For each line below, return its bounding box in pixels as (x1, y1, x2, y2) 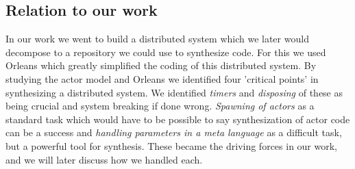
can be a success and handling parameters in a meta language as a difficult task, (5, 125, 342, 140)
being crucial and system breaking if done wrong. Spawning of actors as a (5, 99, 315, 113)
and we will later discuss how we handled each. (5, 152, 203, 166)
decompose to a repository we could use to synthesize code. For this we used (5, 44, 326, 59)
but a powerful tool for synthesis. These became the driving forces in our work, (5, 138, 338, 153)
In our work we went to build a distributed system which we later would (5, 31, 309, 46)
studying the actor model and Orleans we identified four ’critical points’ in (5, 71, 319, 86)
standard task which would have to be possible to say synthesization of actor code (5, 112, 350, 126)
